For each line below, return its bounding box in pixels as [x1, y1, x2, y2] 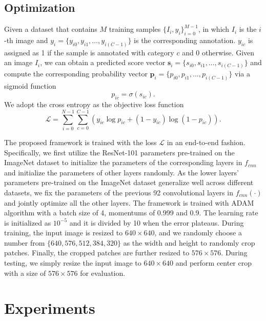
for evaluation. [80, 267, 126, 278]
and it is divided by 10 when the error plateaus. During [69, 217, 244, 228]
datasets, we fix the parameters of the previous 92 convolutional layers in [4, 187, 233, 197]
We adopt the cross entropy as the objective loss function [4, 99, 184, 110]
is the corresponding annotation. [134, 35, 236, 45]
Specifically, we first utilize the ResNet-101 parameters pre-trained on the [4, 147, 235, 157]
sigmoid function [4, 80, 56, 91]
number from [4, 237, 45, 248]
